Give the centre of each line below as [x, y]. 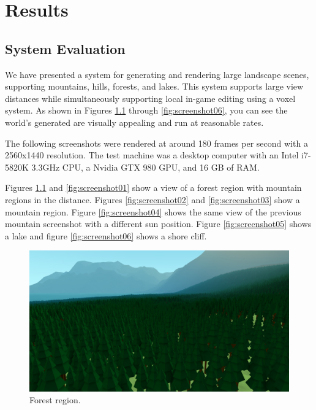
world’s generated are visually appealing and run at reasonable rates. [134, 122]
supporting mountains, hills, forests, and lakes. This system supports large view [154, 86]
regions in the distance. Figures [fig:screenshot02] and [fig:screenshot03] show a [152, 199]
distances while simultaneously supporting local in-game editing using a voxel [150, 98]
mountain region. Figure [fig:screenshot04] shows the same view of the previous [153, 211]
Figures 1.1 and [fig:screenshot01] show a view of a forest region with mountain [153, 188]
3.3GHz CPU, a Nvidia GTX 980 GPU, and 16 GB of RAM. [145, 167]
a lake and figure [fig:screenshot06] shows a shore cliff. [106, 235]
